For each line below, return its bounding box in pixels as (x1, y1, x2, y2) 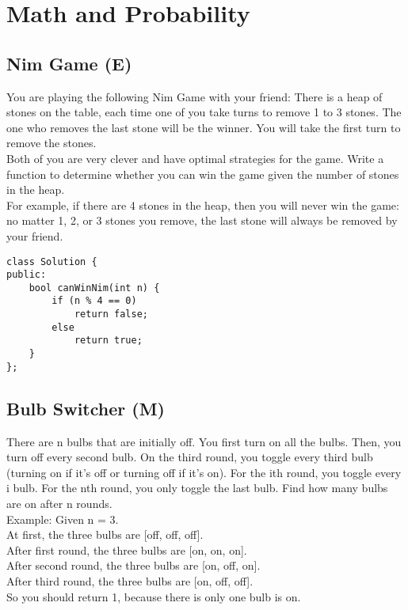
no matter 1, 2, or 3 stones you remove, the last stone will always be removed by (6, 212, 398, 229)
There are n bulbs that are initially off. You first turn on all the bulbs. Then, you (6, 433, 402, 449)
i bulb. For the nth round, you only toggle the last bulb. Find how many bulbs (6, 479, 388, 496)
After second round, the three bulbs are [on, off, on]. (6, 557, 261, 574)
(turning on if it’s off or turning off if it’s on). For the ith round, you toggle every (6, 464, 402, 480)
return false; (74, 309, 148, 320)
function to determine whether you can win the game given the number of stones (6, 165, 399, 182)
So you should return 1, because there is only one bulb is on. (6, 588, 301, 604)
